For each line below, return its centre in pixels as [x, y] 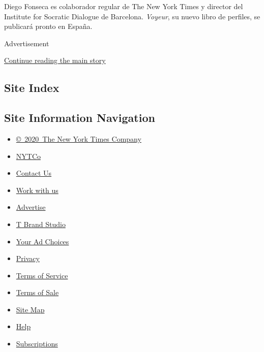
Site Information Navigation [80, 118]
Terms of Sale [37, 292]
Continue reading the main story [55, 60]
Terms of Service [42, 275]
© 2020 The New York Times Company [79, 138]
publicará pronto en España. [48, 26]
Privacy [28, 258]
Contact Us [34, 173]
